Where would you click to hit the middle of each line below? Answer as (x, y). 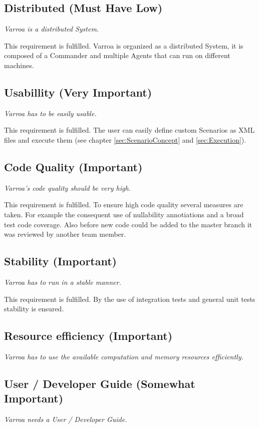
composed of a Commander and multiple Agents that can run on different (117, 55)
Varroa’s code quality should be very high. (67, 187)
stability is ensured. (34, 309)
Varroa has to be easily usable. (50, 113)
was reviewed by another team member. (65, 234)
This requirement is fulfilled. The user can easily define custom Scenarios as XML (129, 130)
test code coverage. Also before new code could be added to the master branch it (128, 224)
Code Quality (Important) (73, 166)
